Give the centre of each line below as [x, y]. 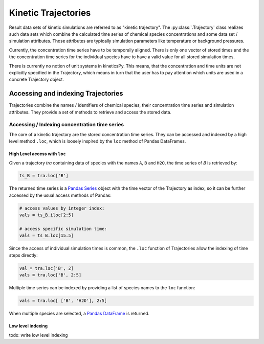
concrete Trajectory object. [36, 80]
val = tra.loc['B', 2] [46, 268]
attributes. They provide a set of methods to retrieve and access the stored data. [90, 112]
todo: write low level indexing [38, 335]
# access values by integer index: [62, 208]
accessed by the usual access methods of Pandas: [60, 195]
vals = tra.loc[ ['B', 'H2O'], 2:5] [63, 301]
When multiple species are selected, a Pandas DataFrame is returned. [79, 314]
